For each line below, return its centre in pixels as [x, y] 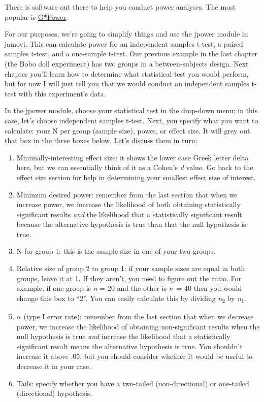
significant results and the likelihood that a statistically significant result [129, 214]
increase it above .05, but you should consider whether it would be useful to [135, 356]
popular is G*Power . [36, 16]
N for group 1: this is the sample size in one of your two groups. [116, 251]
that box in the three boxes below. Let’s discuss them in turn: [101, 140]
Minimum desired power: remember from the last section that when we [127, 194]
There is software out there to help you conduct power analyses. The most [120, 7]
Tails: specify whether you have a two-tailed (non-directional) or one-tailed [133, 383]
